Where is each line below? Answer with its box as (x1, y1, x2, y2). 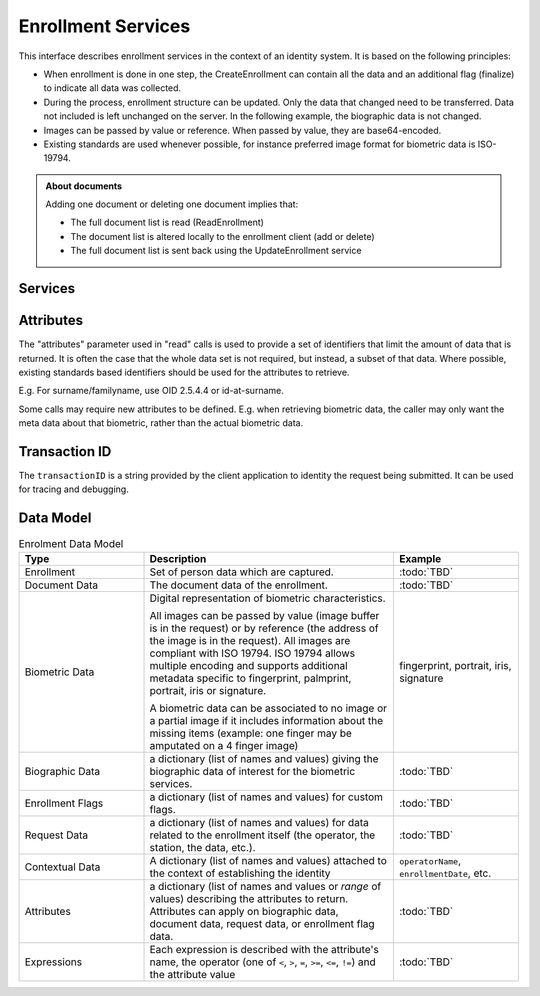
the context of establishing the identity (149, 866, 331, 880)
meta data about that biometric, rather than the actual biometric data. (18, 417, 304, 429)
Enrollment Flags (24, 796, 104, 810)
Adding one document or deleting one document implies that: (45, 198, 299, 210)
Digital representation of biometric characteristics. (149, 591, 386, 605)
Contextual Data (24, 860, 101, 874)
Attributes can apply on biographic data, (149, 904, 339, 918)
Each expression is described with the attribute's (149, 942, 379, 956)
